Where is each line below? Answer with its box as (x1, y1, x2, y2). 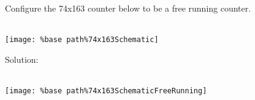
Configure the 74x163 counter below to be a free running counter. (5, 2, 251, 14)
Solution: (5, 52, 39, 65)
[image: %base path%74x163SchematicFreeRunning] (5, 87, 207, 96)
